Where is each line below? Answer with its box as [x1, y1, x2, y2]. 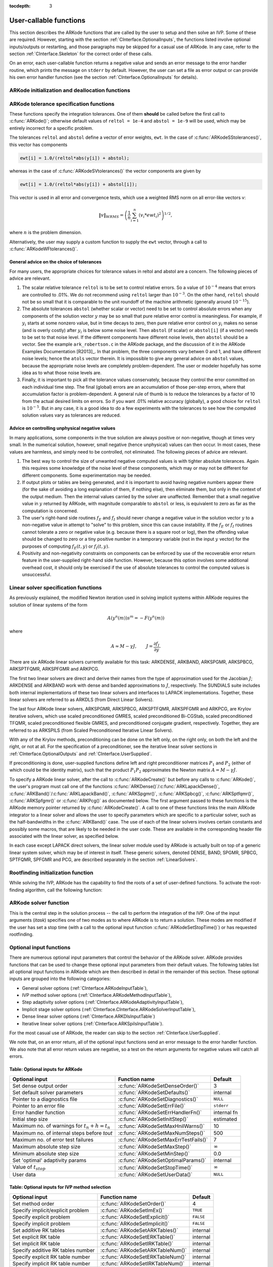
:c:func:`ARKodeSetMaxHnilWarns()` [118, 1123, 205, 1130]
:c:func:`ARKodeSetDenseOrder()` [118, 1082, 199, 1089]
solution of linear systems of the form [9, 602, 88, 608]
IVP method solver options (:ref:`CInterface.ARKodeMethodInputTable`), [22, 992, 172, 998]
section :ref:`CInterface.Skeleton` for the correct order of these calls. [9, 51, 153, 57]
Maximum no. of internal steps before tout [12, 1130, 113, 1136]
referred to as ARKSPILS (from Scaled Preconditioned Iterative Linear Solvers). [9, 727, 173, 733]
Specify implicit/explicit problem [12, 1207, 89, 1214]
